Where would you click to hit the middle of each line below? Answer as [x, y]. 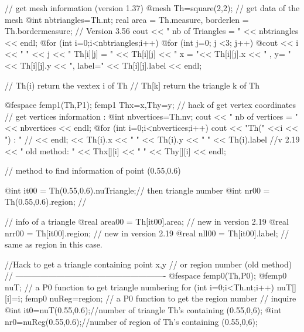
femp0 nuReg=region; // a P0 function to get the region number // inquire [161, 298]
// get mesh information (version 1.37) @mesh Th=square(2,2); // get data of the [152, 8]
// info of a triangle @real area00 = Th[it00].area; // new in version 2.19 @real [147, 221]
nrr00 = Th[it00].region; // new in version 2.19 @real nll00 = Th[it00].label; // [147, 233]
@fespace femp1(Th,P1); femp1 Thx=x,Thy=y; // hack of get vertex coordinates [151, 105]
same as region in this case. [54, 244]
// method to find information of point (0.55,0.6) [93, 170]
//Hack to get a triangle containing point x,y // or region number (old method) [148, 264]
